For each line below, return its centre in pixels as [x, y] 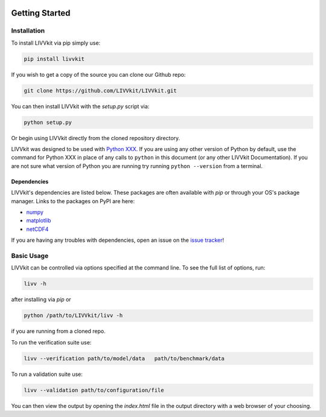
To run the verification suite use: [51, 342]
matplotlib [39, 221]
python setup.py [48, 122]
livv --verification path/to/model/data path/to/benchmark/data [124, 358]
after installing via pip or [41, 300]
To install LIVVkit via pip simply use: [56, 43]
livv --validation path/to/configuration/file [94, 390]
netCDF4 [37, 229]
